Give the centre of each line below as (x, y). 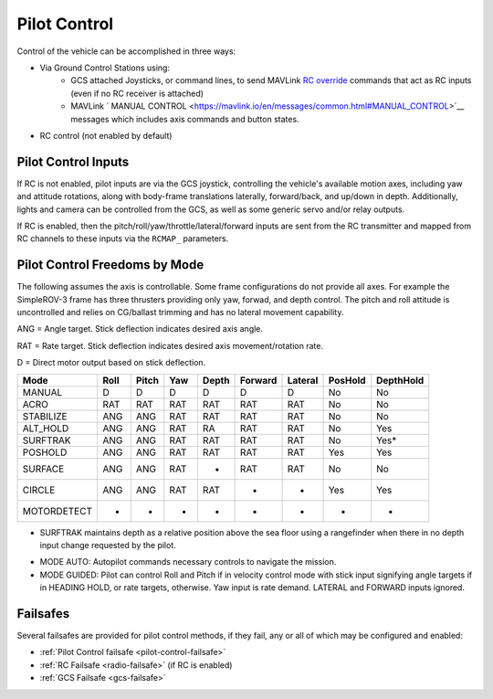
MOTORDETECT (58, 511)
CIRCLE (39, 490)
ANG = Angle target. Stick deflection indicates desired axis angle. (140, 329)
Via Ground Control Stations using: (105, 68)
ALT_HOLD (46, 428)
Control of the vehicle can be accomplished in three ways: (126, 51)
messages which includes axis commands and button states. (185, 119)
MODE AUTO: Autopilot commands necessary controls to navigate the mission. (188, 562)
